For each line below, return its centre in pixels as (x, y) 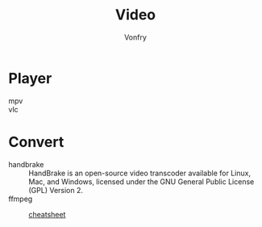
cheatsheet (47, 214)
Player (30, 78)
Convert (36, 142)
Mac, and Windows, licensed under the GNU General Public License (141, 181)
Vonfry (135, 37)
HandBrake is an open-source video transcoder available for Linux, (140, 173)
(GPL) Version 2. (56, 190)
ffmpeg (21, 199)
